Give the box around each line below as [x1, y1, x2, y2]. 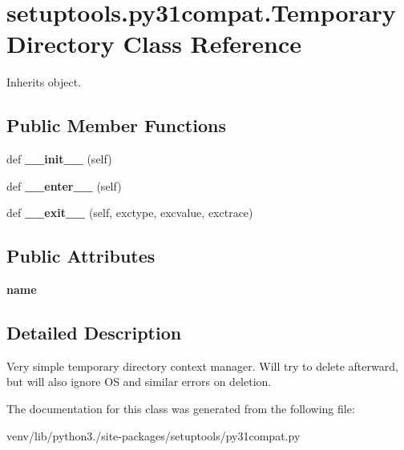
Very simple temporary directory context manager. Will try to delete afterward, [6, 357, 398, 374]
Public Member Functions [6, 113, 226, 138]
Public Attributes [6, 243, 156, 268]
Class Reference [123, 27, 302, 60]
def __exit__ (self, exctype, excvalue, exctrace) [6, 204, 253, 221]
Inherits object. [6, 74, 82, 90]
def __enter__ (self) [6, 177, 122, 194]
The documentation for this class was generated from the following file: [6, 400, 355, 417]
